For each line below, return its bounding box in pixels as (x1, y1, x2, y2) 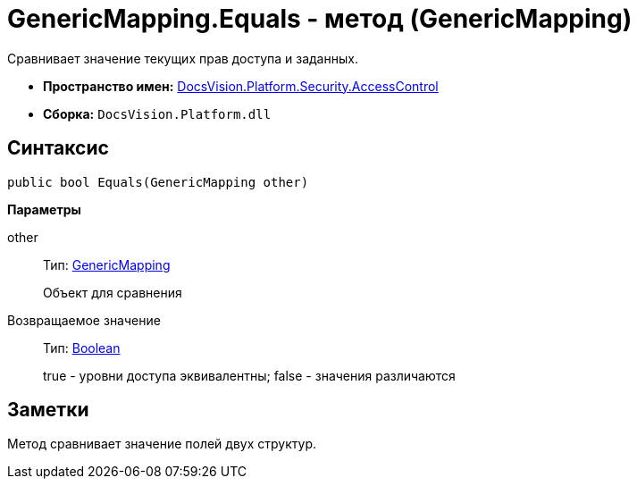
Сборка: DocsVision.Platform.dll (43, 105, 272, 121)
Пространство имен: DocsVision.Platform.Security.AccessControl (43, 78, 439, 94)
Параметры (7, 201, 81, 217)
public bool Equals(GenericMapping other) (7, 174, 309, 189)
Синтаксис (7, 137, 109, 160)
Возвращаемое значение (7, 312, 161, 328)
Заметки (7, 398, 89, 422)
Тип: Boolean (43, 339, 121, 356)
